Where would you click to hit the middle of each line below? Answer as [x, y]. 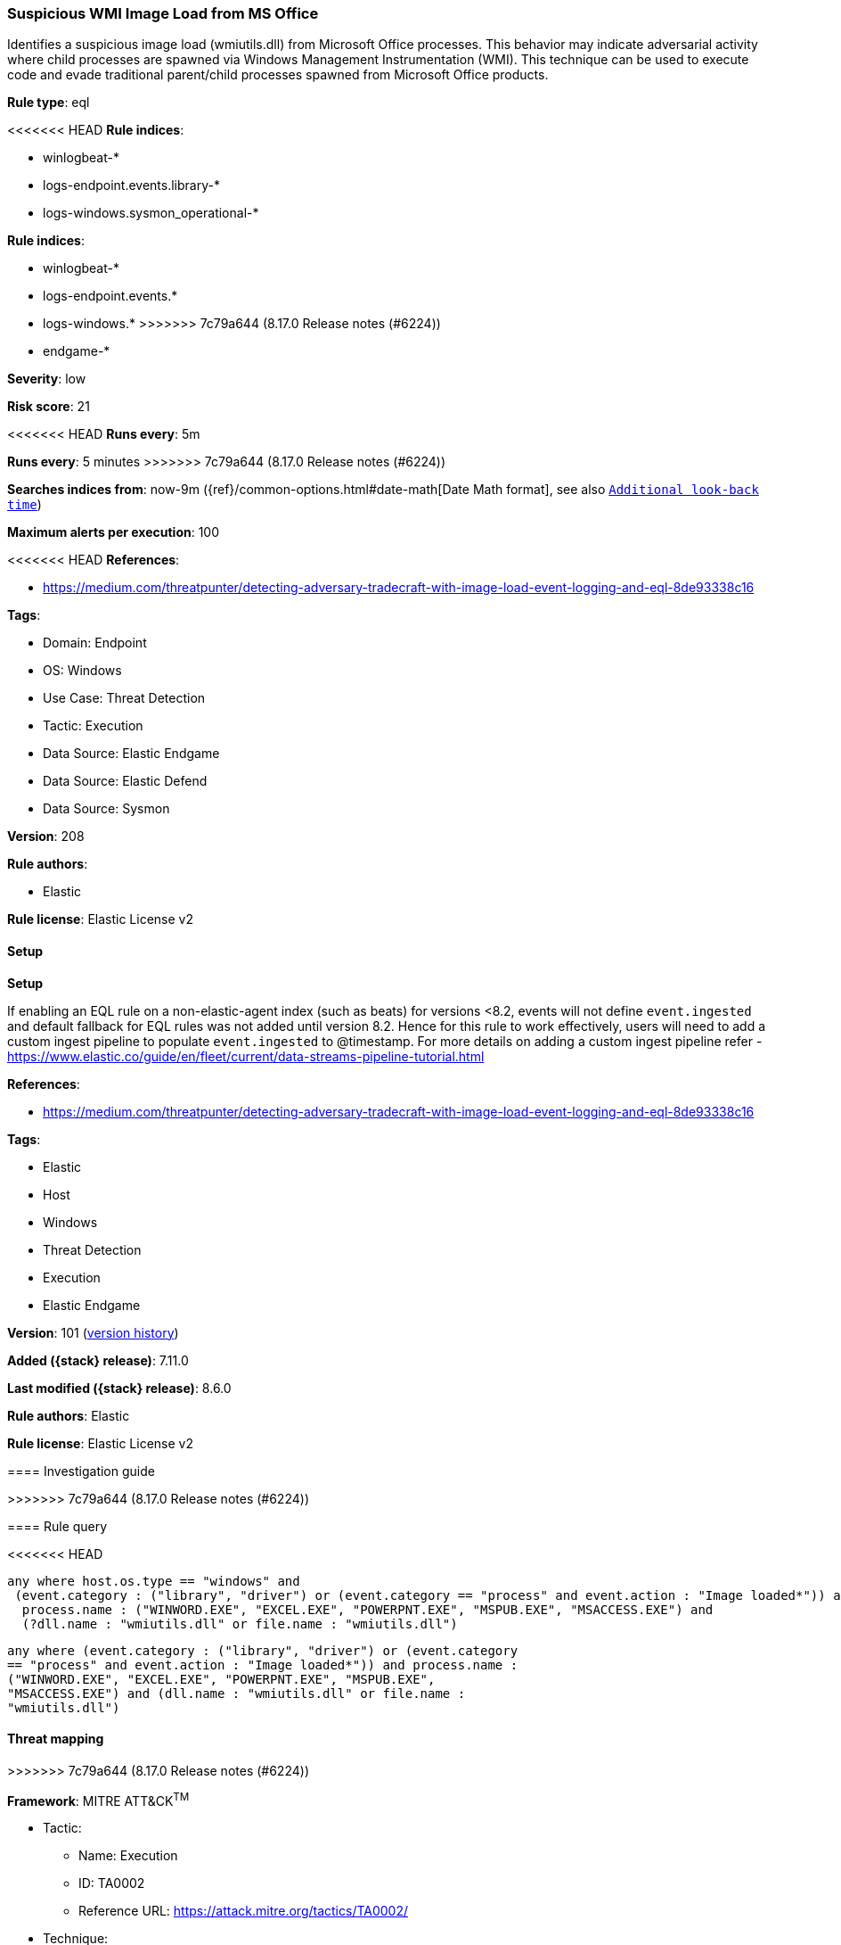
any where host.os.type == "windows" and [154, 1581]
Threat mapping [56, 1739]
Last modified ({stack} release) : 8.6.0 [119, 1388]
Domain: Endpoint [95, 643]
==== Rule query [57, 1526]
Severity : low [47, 379]
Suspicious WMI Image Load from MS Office [163, 13]
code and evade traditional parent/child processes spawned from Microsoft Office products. [278, 75]
